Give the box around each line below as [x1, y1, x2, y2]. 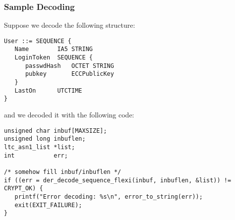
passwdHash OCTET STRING [25, 62, 114, 69]
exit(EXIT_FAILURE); [14, 201, 82, 209]
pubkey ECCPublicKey [25, 70, 114, 78]
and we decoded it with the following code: [4, 110, 134, 120]
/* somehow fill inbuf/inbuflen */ [4, 168, 121, 175]
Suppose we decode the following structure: [4, 20, 135, 30]
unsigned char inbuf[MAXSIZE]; [4, 127, 107, 134]
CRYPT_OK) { [4, 185, 43, 192]
